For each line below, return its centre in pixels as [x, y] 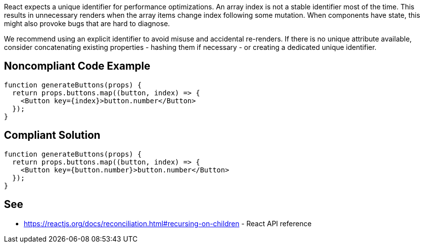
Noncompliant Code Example [77, 66]
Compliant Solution [52, 135]
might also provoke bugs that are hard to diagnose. [87, 23]
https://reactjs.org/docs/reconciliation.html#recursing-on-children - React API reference [168, 223]
